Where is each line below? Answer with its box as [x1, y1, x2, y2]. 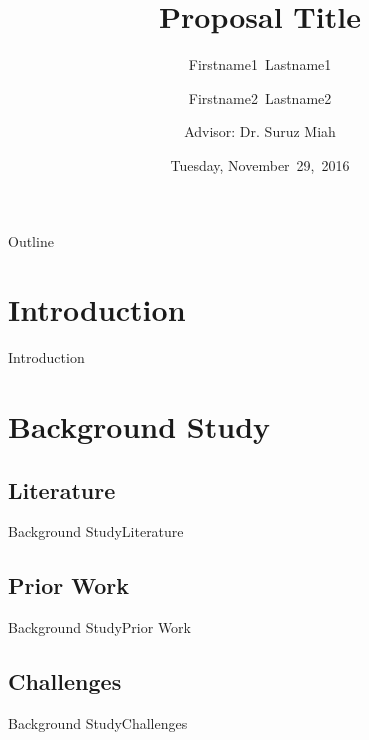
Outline [8, 230, 54, 251]
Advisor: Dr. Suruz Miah [184, 121, 336, 142]
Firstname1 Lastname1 [188, 54, 332, 75]
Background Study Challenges [8, 712, 188, 733]
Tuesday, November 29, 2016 [170, 154, 350, 175]
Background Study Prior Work [8, 617, 192, 638]
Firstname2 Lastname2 [188, 87, 332, 108]
